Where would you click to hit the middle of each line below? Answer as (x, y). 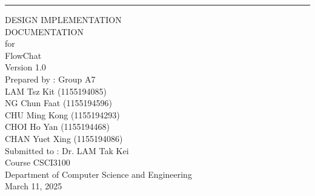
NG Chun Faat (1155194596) (58, 103)
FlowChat (23, 55)
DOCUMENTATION (44, 31)
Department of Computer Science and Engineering (98, 174)
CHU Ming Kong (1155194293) (62, 114)
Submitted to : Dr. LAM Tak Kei (67, 150)
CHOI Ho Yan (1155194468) (58, 127)
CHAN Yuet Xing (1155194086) (64, 138)
